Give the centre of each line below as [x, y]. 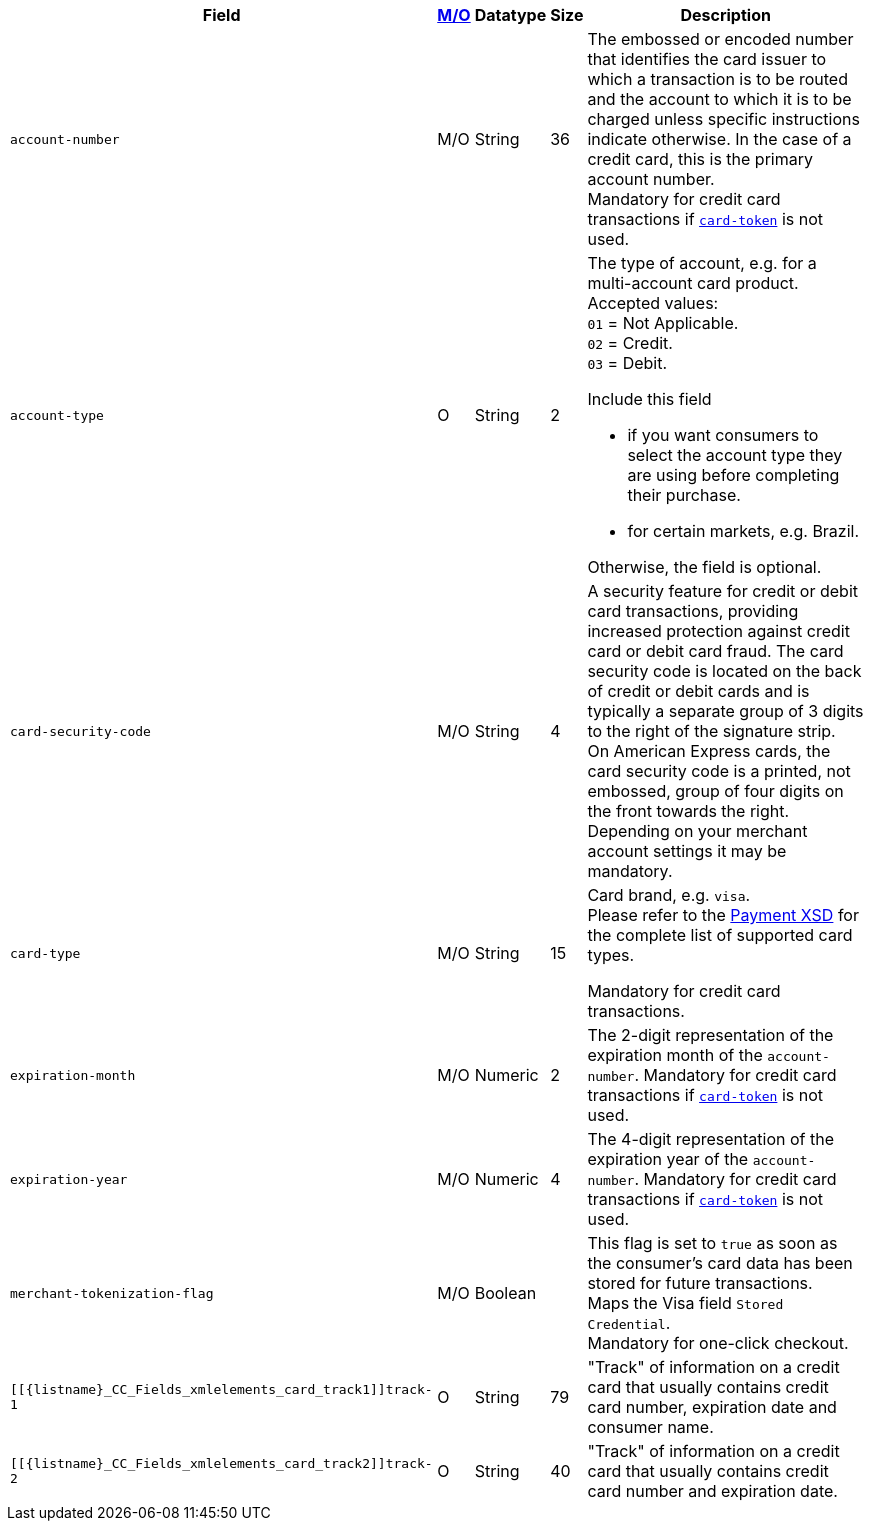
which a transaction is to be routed [717, 79]
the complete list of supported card [720, 935]
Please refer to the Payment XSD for [723, 915]
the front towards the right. [688, 811]
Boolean [505, 1293]
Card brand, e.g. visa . [669, 895]
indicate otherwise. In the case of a [719, 139]
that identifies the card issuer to [707, 59]
